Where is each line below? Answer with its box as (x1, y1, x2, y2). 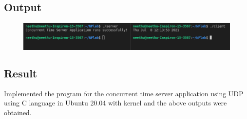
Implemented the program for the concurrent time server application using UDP (4, 88, 244, 98)
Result (4, 65, 38, 80)
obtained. (4, 107, 32, 117)
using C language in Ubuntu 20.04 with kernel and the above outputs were (4, 98, 227, 108)
